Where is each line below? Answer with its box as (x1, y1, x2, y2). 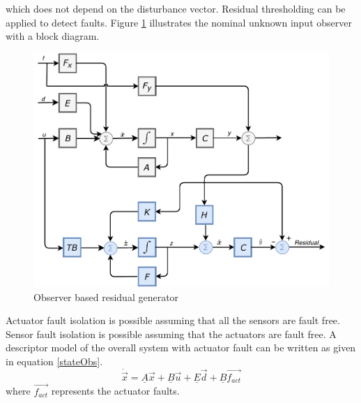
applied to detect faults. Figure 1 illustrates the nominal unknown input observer (6, 15, 352, 29)
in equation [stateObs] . (6, 353, 103, 368)
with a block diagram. (6, 29, 100, 43)
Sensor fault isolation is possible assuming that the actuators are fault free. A (6, 326, 337, 341)
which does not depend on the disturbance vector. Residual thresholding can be (6, 1, 346, 15)
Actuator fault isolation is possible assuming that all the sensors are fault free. (6, 313, 340, 328)
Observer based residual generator (33, 289, 179, 304)
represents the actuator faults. (51, 383, 180, 398)
